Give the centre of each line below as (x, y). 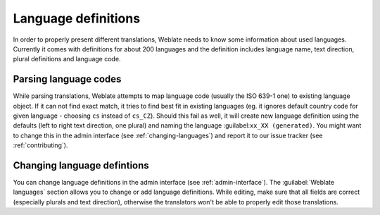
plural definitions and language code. (67, 59)
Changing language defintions (81, 165)
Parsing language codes (67, 79)
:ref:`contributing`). (40, 145)
